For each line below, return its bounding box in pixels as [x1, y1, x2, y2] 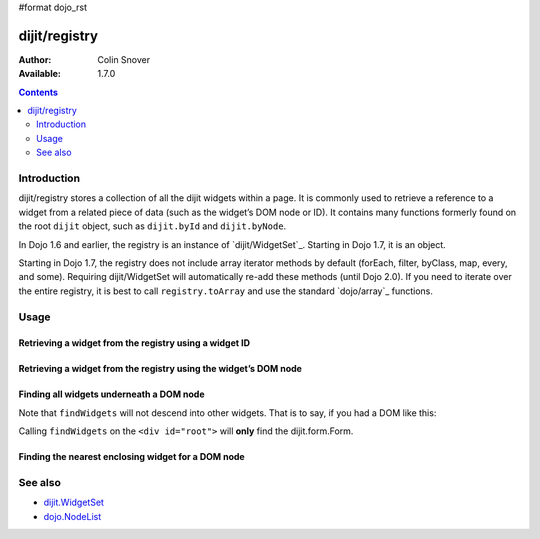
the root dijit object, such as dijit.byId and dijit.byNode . [18, 220, 287, 232]
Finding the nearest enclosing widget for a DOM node [18, 451, 245, 463]
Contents [18, 86, 59, 98]
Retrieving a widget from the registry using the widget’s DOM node [18, 363, 302, 375]
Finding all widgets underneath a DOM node [18, 388, 205, 400]
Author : [18, 53, 52, 65]
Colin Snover [97, 53, 151, 65]
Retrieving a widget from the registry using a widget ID [18, 337, 250, 349]
